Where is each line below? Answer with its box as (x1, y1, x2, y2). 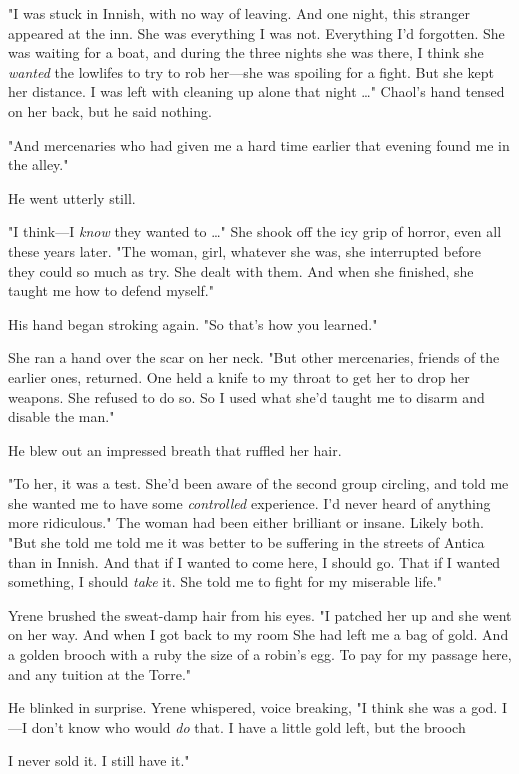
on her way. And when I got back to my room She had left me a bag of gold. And (8, 624, 509, 645)
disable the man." (8, 406, 115, 427)
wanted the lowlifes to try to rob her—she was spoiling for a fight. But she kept (8, 61, 494, 82)
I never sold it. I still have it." (8, 750, 190, 771)
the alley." (8, 154, 69, 175)
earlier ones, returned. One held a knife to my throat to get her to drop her (8, 366, 470, 387)
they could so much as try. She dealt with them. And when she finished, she (8, 260, 474, 281)
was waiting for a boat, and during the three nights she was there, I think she (8, 42, 484, 63)
